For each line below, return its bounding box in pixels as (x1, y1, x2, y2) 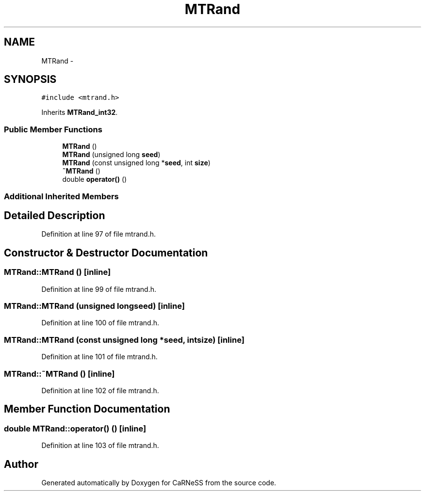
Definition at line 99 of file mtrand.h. (41, 285, 157, 293)
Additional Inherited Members (4, 191, 119, 201)
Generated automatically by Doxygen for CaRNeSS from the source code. (41, 478, 277, 487)
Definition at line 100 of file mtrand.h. (41, 319, 160, 327)
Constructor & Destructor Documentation (4, 246, 208, 259)
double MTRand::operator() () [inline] (4, 423, 147, 433)
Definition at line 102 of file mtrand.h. (41, 386, 159, 395)
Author (4, 458, 38, 470)
